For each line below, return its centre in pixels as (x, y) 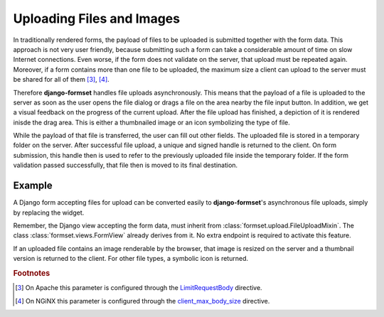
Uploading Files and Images (97, 18)
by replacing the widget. (49, 213)
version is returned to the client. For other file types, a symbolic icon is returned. (131, 259)
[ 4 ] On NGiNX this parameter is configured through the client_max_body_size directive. (143, 301)
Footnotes (32, 273)
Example (33, 186)
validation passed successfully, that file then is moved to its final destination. (126, 165)
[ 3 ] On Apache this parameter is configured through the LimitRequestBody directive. (139, 288)
